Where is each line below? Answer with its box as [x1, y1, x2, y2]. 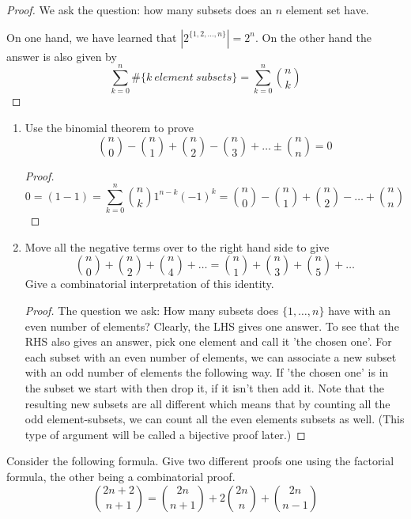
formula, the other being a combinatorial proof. [6, 468, 236, 484]
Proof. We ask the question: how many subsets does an [6, 2, 272, 17]
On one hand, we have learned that [6, 28, 177, 45]
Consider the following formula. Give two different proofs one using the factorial [6, 453, 394, 469]
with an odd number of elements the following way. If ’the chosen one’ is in [25, 364, 389, 381]
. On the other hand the [255, 28, 371, 45]
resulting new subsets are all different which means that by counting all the [25, 395, 390, 411]
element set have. [285, 2, 369, 17]
